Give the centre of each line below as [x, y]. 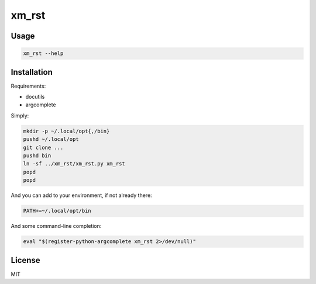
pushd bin [37, 155]
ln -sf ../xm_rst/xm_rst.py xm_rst [74, 164]
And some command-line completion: [56, 226]
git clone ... [43, 147]
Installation [32, 72]
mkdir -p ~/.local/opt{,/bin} [66, 131]
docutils [35, 97]
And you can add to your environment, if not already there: [81, 195]
